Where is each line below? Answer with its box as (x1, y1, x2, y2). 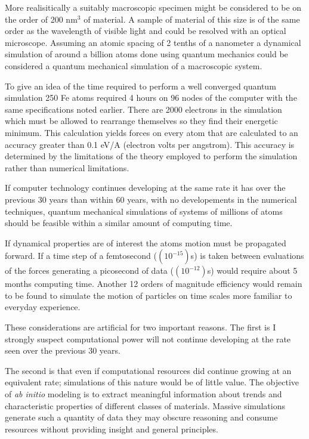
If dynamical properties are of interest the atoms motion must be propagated (5, 236, 286, 249)
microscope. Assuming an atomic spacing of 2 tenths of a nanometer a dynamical (5, 36, 301, 48)
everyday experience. (5, 301, 81, 313)
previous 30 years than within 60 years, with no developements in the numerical (5, 193, 297, 205)
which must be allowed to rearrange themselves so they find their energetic (5, 115, 278, 127)
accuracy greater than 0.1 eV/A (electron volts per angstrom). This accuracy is (5, 138, 295, 150)
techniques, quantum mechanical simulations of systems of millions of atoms (5, 205, 283, 217)
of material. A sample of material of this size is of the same (84, 13, 300, 25)
